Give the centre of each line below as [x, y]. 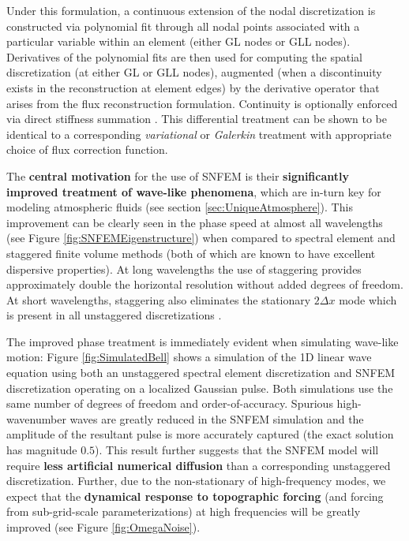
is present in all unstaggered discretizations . [114, 315]
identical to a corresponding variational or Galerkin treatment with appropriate [199, 134]
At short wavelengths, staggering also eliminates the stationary [159, 299]
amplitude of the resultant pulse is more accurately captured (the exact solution [200, 434]
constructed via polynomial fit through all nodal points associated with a [183, 26]
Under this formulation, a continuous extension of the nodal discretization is [191, 10]
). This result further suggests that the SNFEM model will [237, 450]
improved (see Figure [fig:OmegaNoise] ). [103, 527]
